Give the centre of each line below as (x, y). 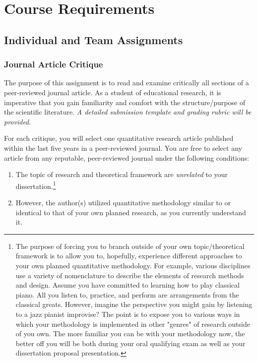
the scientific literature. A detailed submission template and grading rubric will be (128, 112)
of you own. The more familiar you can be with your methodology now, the (130, 333)
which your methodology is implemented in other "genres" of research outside (133, 324)
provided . (18, 121)
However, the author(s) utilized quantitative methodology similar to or (123, 202)
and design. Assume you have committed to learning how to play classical (128, 285)
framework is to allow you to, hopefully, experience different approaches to (129, 256)
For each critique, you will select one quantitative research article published (119, 138)
